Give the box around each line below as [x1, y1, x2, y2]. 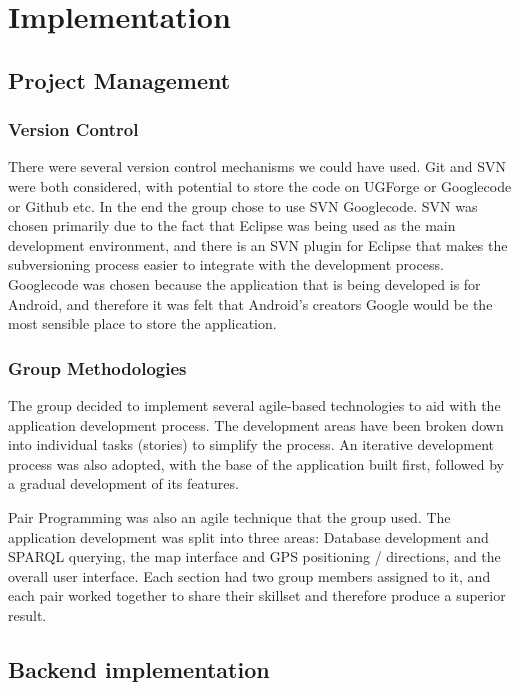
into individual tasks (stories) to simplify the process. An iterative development [8, 434, 494, 455]
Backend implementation [8, 653, 270, 684]
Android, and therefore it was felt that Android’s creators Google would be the [8, 293, 493, 314]
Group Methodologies [8, 355, 187, 380]
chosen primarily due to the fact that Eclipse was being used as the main [8, 215, 456, 236]
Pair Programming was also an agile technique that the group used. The [8, 506, 451, 527]
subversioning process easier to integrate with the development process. [8, 254, 444, 275]
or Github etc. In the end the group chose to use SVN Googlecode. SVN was [8, 195, 478, 216]
